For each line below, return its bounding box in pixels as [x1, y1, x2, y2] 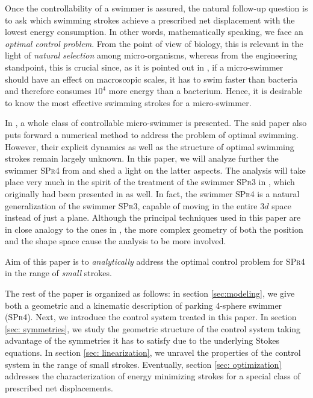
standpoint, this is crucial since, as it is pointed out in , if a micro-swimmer [5, 60, 284, 73]
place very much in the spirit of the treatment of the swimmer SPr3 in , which [5, 175, 295, 188]
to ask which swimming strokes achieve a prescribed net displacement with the [5, 13, 295, 26]
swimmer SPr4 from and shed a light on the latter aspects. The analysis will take [5, 163, 306, 176]
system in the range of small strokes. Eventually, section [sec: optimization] [5, 358, 282, 370]
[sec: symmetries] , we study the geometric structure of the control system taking [5, 322, 301, 335]
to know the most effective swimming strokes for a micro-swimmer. [5, 96, 252, 109]
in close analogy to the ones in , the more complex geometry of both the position [5, 223, 303, 235]
